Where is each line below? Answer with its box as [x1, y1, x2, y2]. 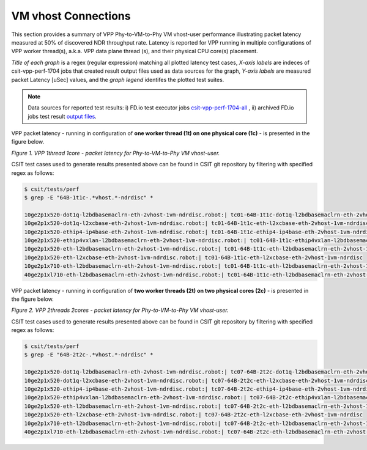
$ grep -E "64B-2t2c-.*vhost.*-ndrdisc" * [24, 352, 154, 358]
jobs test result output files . [28, 112, 97, 120]
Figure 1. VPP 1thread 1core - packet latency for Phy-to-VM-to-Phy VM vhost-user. [11, 149, 220, 157]
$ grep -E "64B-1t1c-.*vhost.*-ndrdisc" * [24, 194, 154, 201]
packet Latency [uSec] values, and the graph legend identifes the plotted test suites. [11, 76, 224, 83]
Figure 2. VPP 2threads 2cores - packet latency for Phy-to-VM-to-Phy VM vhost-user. [11, 306, 229, 314]
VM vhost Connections [11, 9, 131, 23]
